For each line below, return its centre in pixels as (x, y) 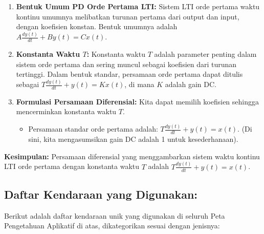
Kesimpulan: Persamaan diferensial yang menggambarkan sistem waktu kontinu (132, 156)
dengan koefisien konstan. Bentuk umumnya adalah (97, 26)
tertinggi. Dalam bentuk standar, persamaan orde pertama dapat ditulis (129, 74)
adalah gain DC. (191, 84)
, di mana (139, 84)
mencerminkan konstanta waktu (66, 111)
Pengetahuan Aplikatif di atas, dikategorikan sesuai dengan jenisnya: (112, 226)
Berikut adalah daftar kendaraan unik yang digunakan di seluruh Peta (115, 215)
